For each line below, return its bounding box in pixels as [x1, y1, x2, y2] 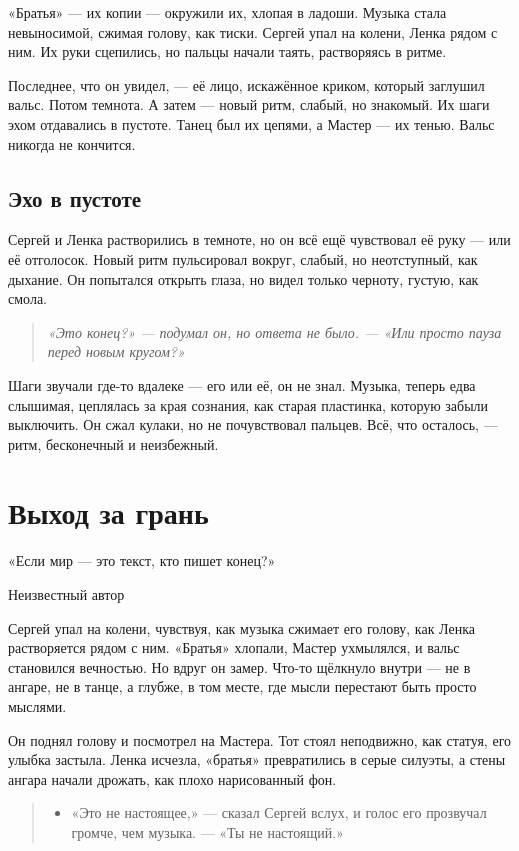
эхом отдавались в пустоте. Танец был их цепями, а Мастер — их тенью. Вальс [8, 113, 495, 134]
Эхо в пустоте [8, 182, 142, 213]
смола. [8, 288, 47, 309]
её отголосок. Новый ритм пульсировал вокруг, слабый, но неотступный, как [8, 248, 478, 269]
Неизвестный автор [8, 584, 125, 605]
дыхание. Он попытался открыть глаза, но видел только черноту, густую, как [8, 268, 479, 289]
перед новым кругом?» [47, 341, 185, 362]
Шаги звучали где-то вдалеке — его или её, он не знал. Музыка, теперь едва [8, 374, 476, 395]
